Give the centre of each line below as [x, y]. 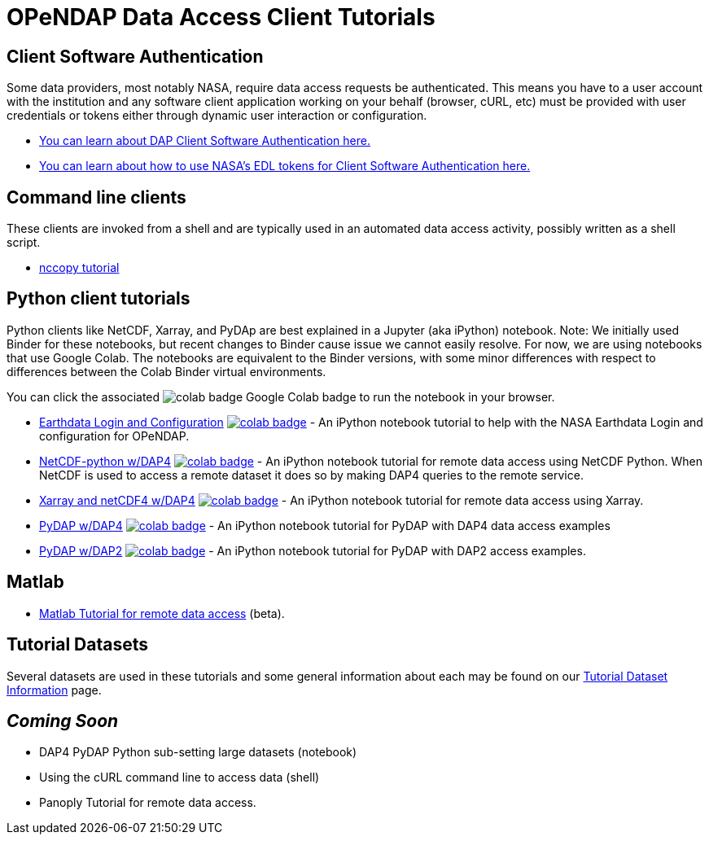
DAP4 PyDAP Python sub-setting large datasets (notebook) [198, 752]
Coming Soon [63, 721]
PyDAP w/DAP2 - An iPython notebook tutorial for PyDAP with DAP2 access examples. [313, 550]
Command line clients [96, 197]
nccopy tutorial [79, 268]
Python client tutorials [98, 299]
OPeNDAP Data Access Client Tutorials [221, 17]
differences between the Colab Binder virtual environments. [166, 371]
